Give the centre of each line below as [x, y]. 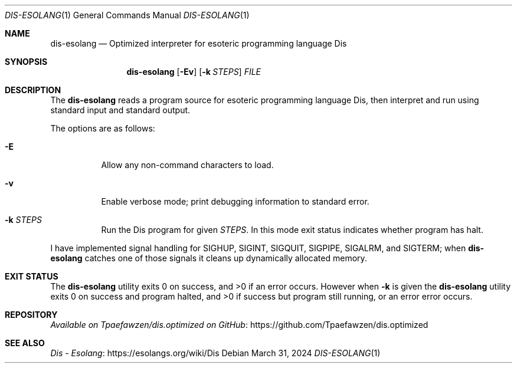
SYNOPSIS [26, 62]
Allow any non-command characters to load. [187, 165]
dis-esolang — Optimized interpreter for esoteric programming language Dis [199, 43]
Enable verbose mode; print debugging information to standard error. [235, 201]
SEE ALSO [25, 343]
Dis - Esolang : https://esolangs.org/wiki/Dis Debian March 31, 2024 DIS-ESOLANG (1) [215, 353]
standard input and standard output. [120, 110]
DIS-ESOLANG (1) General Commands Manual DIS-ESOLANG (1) [127, 15]
